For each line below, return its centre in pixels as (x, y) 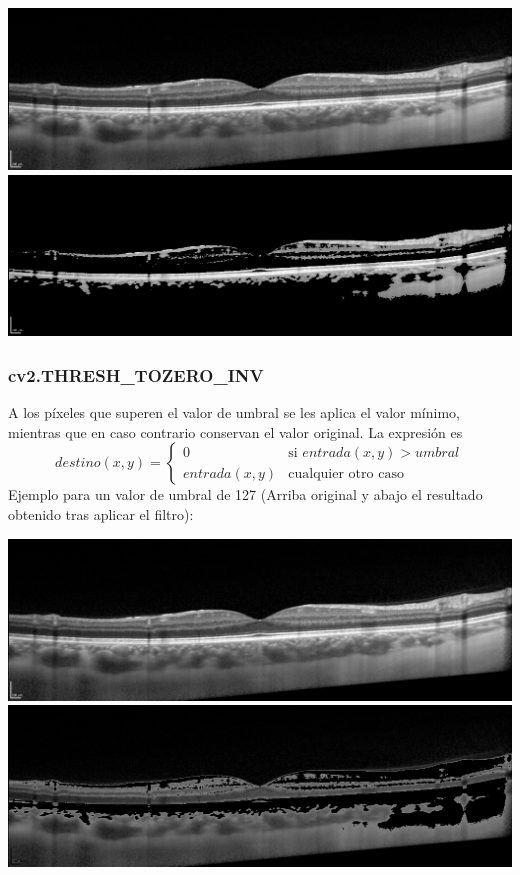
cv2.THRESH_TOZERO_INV (136, 374)
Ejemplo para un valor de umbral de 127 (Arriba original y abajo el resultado (245, 494)
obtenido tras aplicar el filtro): (101, 514)
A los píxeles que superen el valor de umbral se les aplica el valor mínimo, (234, 412)
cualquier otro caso (346, 473)
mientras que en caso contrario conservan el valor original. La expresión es (235, 431)
